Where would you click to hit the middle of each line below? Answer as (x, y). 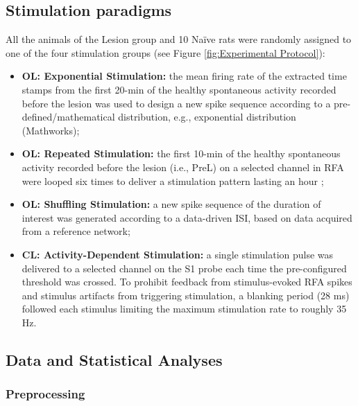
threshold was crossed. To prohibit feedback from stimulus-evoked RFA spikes (187, 282)
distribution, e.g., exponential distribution (207, 117)
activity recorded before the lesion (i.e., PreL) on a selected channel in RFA (183, 167)
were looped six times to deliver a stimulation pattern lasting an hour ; (173, 180)
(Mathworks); (51, 130)
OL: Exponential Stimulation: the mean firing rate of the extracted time (184, 76)
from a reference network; (76, 231)
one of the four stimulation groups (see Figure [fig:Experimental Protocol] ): (165, 52)
